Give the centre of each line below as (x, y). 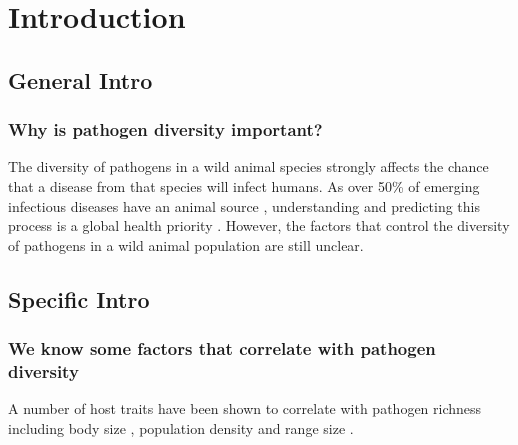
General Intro (80, 79)
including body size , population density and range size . (181, 427)
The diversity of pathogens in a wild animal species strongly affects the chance (248, 166)
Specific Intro (79, 298)
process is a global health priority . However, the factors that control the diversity (259, 225)
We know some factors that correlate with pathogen (222, 348)
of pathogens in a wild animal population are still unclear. (186, 244)
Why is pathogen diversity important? (165, 129)
